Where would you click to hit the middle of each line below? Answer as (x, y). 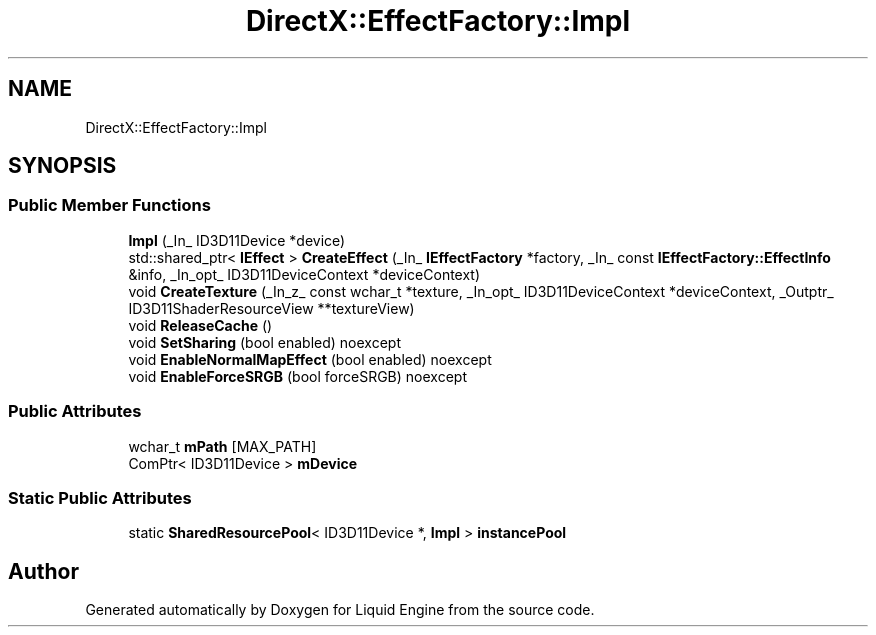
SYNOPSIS (62, 166)
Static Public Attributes (100, 497)
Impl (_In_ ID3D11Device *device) (237, 240)
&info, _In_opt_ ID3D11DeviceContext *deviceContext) (304, 274)
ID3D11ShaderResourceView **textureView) (271, 308)
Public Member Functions (109, 205)
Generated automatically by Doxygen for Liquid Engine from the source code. (340, 610)
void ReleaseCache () (200, 325)
